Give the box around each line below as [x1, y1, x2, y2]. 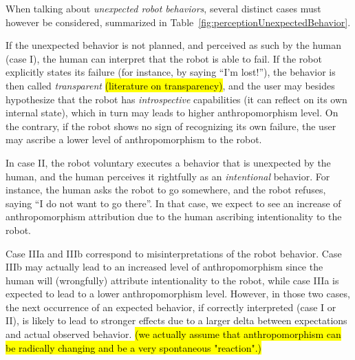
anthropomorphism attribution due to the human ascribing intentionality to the [6, 209, 342, 224]
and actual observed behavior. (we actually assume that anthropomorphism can [6, 327, 341, 341]
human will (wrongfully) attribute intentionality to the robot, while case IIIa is [6, 273, 339, 287]
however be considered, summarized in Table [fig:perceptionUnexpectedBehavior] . [6, 14, 351, 29]
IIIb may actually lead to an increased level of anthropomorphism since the [6, 260, 323, 274]
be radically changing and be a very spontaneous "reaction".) [6, 340, 262, 354]
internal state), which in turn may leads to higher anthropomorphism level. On [6, 105, 338, 120]
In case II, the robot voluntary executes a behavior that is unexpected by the [6, 155, 331, 169]
